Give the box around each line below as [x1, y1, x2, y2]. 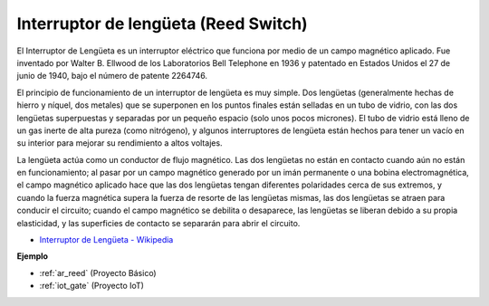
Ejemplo [16, 251, 49, 262]
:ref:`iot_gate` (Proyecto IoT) [39, 281, 145, 292]
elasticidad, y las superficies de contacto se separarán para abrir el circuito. [16, 217, 301, 228]
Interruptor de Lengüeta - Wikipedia [39, 234, 174, 245]
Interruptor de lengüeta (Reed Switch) [16, 14, 308, 33]
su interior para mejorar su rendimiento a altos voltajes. [16, 138, 223, 148]
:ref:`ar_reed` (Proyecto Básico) [39, 267, 158, 278]
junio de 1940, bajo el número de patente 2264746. [16, 71, 208, 81]
